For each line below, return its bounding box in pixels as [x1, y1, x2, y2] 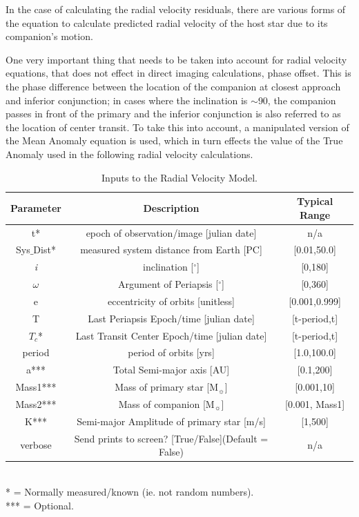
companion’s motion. [6, 29, 93, 43]
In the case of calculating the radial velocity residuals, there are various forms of [6, 2, 346, 16]
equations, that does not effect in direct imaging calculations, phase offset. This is [6, 66, 351, 80]
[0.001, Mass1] [285, 397, 345, 411]
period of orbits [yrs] [128, 345, 215, 360]
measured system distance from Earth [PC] [80, 242, 262, 257]
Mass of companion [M [118, 397, 215, 411]
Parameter [10, 200, 61, 215]
